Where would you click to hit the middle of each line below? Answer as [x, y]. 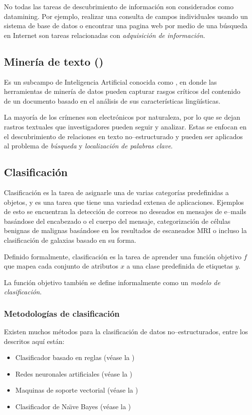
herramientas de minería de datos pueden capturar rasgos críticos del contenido [122, 91]
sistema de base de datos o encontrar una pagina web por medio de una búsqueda [126, 26]
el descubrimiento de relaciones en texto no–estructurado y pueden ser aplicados [123, 136]
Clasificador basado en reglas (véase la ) [75, 357]
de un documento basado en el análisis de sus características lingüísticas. [112, 100]
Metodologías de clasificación [62, 313]
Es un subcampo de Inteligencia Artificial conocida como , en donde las [110, 81]
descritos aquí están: [34, 341]
